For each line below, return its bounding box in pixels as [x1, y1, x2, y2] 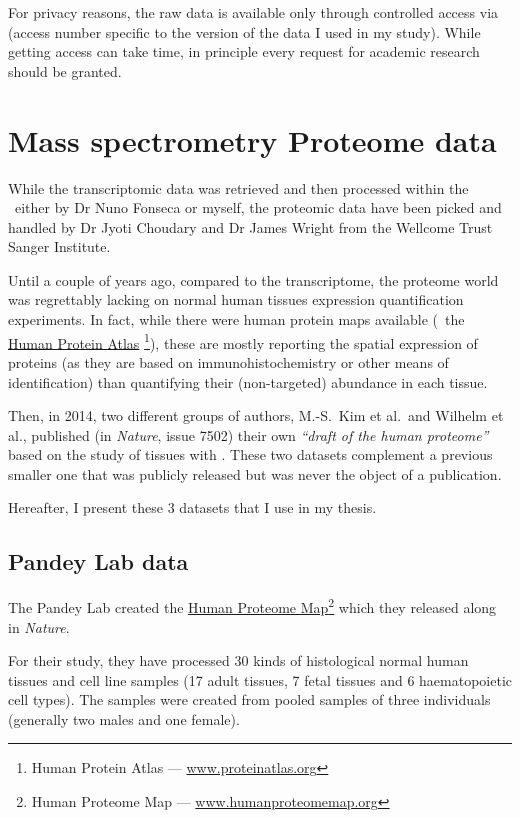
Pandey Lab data [8, 546, 189, 577]
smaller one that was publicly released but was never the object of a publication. [8, 463, 502, 484]
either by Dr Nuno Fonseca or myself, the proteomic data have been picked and [14, 197, 502, 218]
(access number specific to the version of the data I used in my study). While [8, 21, 481, 42]
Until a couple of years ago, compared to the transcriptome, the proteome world [8, 269, 499, 290]
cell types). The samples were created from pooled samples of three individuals [8, 689, 491, 710]
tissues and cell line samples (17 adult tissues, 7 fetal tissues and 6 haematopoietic [8, 669, 513, 690]
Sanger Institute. [8, 236, 111, 257]
